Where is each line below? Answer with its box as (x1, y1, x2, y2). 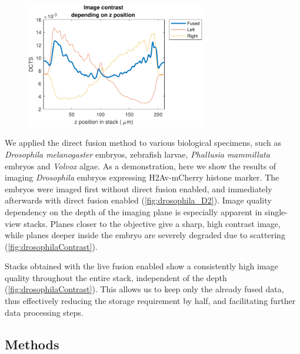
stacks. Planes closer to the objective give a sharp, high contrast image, (24, 217, 281, 229)
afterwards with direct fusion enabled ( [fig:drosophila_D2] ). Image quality (5, 194, 272, 206)
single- (264, 205, 288, 218)
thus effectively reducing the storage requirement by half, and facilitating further (5, 295, 296, 307)
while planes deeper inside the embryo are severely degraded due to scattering (5, 229, 285, 241)
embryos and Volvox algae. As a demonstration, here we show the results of (5, 159, 276, 172)
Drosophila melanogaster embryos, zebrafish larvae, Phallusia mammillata (5, 148, 270, 160)
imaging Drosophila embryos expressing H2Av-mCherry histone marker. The (5, 171, 279, 183)
